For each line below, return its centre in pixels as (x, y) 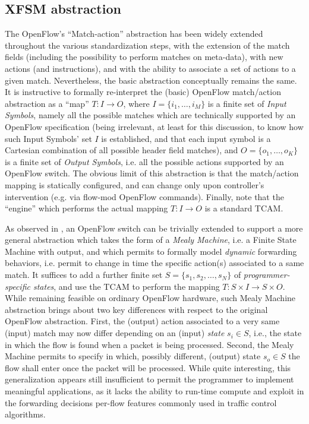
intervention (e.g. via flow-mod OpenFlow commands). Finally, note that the (144, 196)
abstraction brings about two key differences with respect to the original (136, 309)
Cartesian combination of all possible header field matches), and (122, 150)
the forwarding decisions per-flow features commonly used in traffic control (141, 402)
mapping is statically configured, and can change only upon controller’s (135, 184)
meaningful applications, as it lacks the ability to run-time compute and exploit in (154, 391)
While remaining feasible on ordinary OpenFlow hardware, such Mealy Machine (150, 298)
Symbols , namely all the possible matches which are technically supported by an (150, 115)
